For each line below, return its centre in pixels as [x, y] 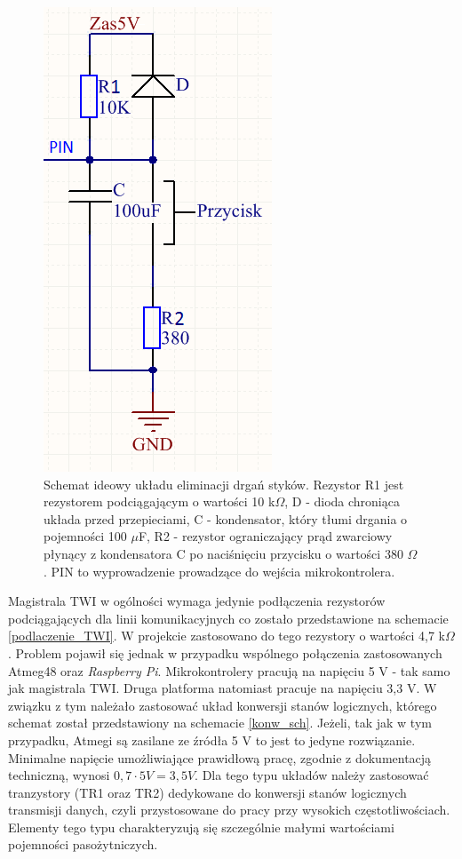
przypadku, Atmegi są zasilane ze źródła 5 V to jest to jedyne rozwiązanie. [212, 740]
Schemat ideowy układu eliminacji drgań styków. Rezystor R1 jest [224, 484]
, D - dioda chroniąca [342, 501]
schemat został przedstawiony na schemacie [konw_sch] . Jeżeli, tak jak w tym [220, 723]
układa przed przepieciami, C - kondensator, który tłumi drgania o [226, 518]
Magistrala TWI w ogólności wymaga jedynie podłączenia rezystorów [197, 601]
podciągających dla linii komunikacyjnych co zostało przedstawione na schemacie [228, 618]
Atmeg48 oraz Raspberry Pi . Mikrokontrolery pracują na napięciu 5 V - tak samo [229, 670]
